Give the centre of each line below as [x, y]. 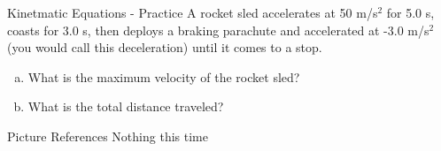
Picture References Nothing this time [108, 136]
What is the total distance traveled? [126, 106]
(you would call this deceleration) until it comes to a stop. [165, 47]
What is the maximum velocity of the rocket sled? [164, 76]
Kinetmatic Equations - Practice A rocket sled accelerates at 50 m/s [193, 12]
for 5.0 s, [410, 12]
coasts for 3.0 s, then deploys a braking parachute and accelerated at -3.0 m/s [218, 30]
